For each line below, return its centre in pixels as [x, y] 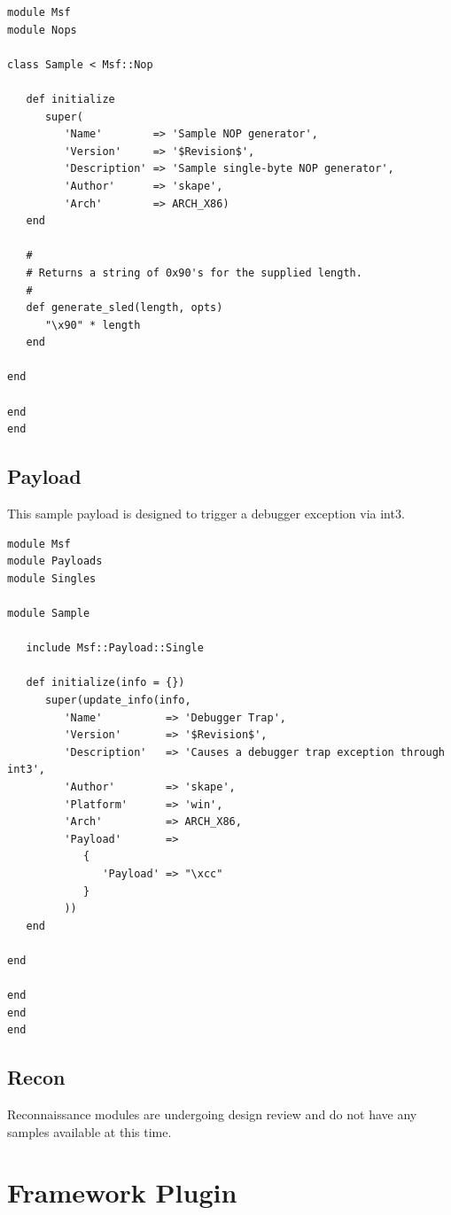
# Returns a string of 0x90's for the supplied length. [194, 273]
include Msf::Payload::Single [115, 648]
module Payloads [55, 561]
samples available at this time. [89, 1131]
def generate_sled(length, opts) [124, 308]
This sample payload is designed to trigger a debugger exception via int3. [206, 514]
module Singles [52, 578]
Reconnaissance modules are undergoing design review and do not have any [212, 1114]
